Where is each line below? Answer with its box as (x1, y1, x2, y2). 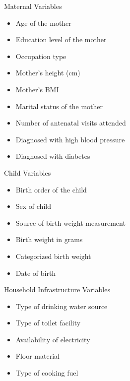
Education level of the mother (15, 34, 107, 45)
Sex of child (15, 201, 51, 211)
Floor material (15, 351, 60, 361)
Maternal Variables (4, 1, 62, 11)
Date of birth (15, 267, 56, 278)
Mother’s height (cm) (15, 67, 80, 78)
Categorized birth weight (15, 251, 91, 261)
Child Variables (4, 167, 51, 178)
